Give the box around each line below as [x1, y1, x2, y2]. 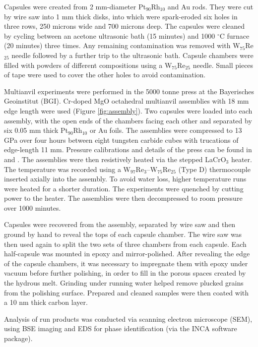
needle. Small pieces [193, 59, 254, 70]
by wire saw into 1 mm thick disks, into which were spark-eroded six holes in [4, 11, 238, 21]
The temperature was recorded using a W [4, 164, 131, 174]
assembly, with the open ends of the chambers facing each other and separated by [4, 115, 252, 125]
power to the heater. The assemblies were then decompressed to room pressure [4, 193, 243, 203]
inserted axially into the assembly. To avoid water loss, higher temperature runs [4, 173, 247, 184]
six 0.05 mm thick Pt [4, 125, 68, 135]
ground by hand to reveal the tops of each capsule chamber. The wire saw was [4, 229, 242, 239]
